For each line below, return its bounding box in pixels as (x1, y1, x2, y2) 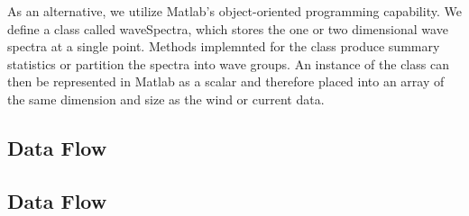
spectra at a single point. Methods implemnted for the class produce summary (7, 37, 440, 56)
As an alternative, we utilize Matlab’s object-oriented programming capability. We (7, 2, 462, 20)
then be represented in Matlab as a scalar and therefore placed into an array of (7, 72, 445, 91)
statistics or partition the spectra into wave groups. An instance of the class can (7, 54, 449, 73)
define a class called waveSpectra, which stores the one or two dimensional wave (7, 19, 448, 38)
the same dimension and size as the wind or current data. (7, 89, 325, 108)
